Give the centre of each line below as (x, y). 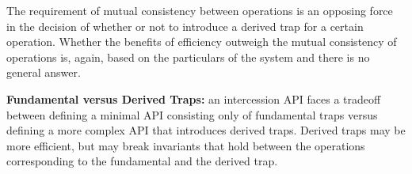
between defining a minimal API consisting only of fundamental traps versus (192, 114)
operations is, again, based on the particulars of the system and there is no (188, 57)
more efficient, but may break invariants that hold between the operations (186, 145)
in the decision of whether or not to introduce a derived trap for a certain (185, 26)
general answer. (44, 72)
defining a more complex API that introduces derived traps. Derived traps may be (206, 130)
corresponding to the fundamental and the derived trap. (142, 161)
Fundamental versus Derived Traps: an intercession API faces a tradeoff (194, 98)
